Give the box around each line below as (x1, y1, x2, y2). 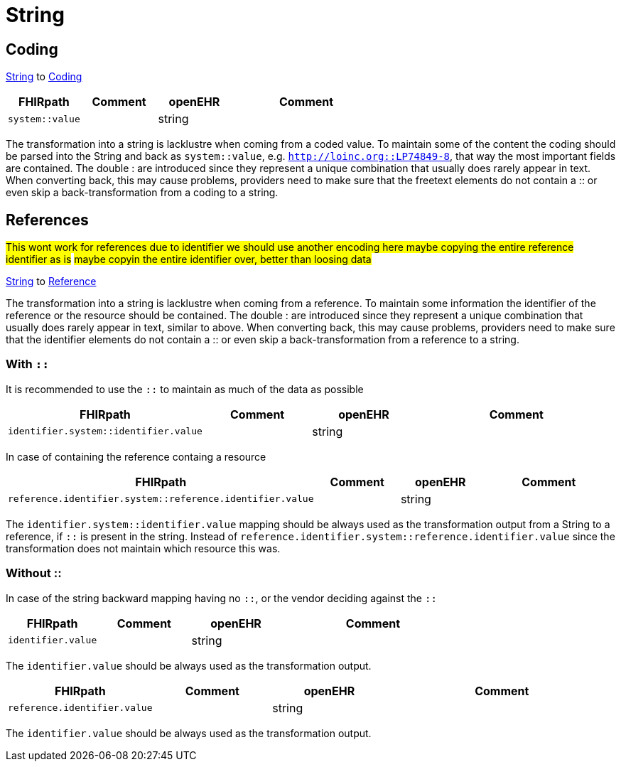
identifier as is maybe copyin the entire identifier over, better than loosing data (6, 253, 372, 266)
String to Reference (6, 275, 97, 288)
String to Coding (6, 70, 82, 83)
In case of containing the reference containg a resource (6, 450, 266, 463)
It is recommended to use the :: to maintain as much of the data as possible (6, 382, 364, 395)
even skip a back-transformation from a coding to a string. (6, 186, 279, 199)
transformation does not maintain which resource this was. (6, 542, 281, 554)
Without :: (6, 566, 62, 581)
